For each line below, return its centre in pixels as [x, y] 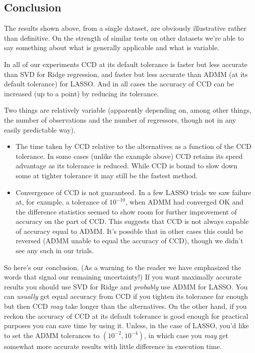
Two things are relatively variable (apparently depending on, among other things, [128, 110]
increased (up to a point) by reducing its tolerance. [82, 93]
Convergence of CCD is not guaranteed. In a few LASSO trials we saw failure [133, 192]
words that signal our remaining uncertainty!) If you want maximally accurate [123, 277]
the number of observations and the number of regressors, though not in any [120, 119]
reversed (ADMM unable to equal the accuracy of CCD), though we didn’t [129, 241]
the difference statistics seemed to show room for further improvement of [126, 211]
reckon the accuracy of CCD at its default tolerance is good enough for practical [126, 316]
